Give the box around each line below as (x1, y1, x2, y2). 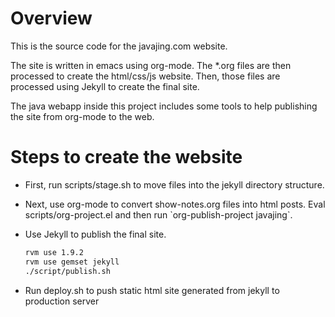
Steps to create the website (10, 146, 243, 169)
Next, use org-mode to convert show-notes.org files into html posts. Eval (24, 198, 326, 210)
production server (24, 295, 100, 307)
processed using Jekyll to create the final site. (10, 80, 200, 92)
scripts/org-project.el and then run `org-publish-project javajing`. (24, 208, 293, 221)
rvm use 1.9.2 (24, 247, 84, 257)
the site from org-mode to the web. (10, 110, 155, 122)
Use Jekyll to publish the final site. (24, 228, 167, 240)
